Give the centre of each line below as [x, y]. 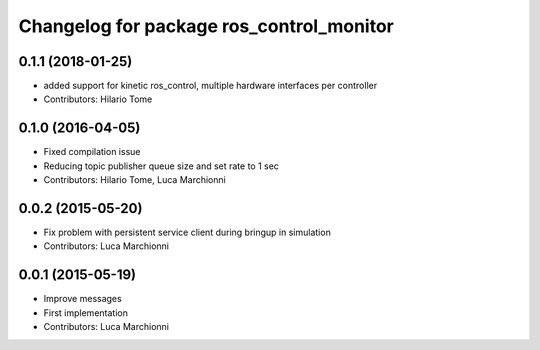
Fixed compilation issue [92, 152]
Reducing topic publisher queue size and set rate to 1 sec [161, 166]
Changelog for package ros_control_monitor [206, 26]
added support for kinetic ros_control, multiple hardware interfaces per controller [210, 86]
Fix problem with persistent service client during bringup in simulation [187, 232]
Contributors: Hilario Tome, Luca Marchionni [135, 180]
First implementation [86, 312]
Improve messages [82, 299]
